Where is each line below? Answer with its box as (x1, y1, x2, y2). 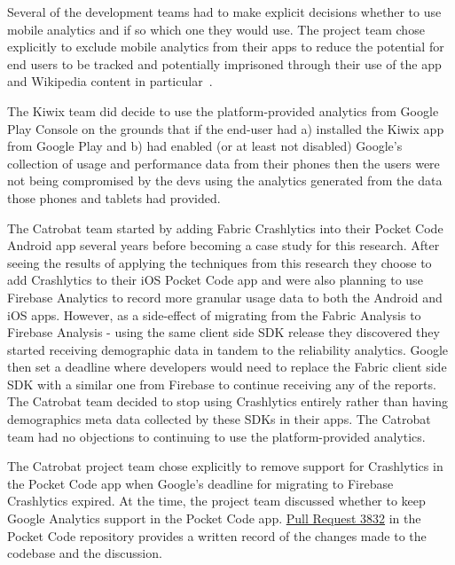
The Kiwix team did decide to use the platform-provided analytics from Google (7, 101, 439, 120)
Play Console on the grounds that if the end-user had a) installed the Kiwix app (7, 119, 444, 137)
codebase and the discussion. (7, 544, 162, 562)
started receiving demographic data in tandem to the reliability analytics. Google (7, 340, 449, 358)
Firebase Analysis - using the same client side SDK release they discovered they (7, 323, 440, 341)
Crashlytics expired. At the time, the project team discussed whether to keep (7, 491, 426, 510)
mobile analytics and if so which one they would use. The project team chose (7, 20, 425, 38)
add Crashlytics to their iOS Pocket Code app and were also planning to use (7, 271, 423, 289)
